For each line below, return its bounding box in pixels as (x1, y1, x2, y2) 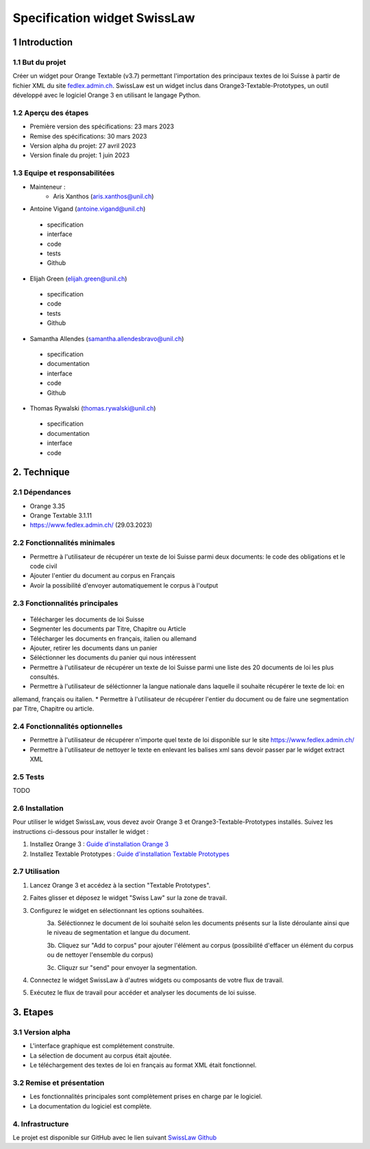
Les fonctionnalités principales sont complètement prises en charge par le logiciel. (29, 1092, 263, 1101)
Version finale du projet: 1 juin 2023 (29, 151, 130, 159)
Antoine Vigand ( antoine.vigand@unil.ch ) (29, 205, 146, 213)
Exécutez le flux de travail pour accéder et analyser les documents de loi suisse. (29, 988, 257, 997)
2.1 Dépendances (12, 487, 71, 497)
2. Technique (12, 467, 70, 478)
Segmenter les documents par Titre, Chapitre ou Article (29, 625, 186, 633)
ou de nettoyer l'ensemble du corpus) (47, 951, 153, 959)
